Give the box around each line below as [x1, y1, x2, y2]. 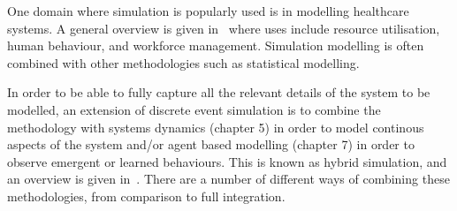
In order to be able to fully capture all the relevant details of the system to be [7, 83, 430, 102]
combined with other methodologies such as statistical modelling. [7, 53, 360, 72]
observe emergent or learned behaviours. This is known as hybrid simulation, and [7, 152, 447, 170]
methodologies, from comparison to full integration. [7, 186, 286, 205]
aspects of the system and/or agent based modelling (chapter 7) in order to [7, 135, 415, 154]
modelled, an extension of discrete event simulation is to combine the [7, 100, 381, 118]
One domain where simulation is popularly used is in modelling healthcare [7, 2, 409, 19]
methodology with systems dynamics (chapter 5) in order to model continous [7, 117, 424, 136]
